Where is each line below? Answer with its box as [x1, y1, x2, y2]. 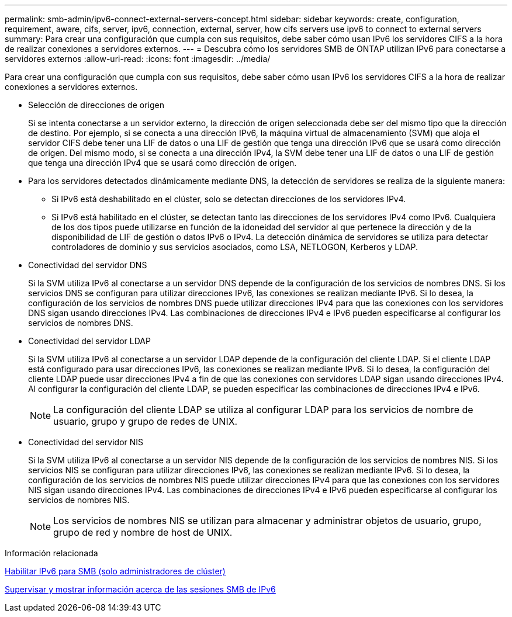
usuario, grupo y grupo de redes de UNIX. [53, 415, 238, 427]
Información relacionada [5, 548, 98, 558]
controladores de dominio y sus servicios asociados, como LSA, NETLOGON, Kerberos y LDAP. [51, 242, 418, 252]
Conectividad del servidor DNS [28, 260, 147, 270]
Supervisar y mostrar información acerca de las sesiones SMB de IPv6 [5, 584, 276, 594]
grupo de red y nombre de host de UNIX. [53, 526, 233, 538]
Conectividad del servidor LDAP [28, 336, 151, 346]
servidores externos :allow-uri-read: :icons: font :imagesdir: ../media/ [5, 54, 271, 64]
